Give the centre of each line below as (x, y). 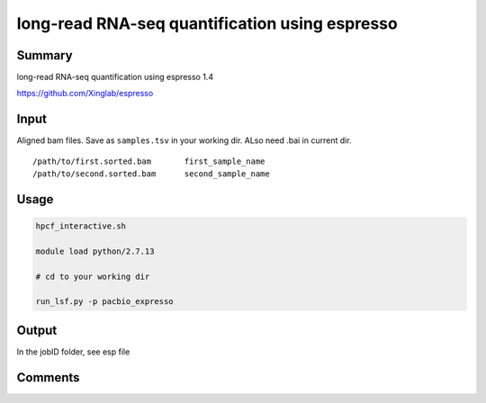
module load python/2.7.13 (95, 251)
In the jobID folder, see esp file (73, 352)
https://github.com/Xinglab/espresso (85, 94)
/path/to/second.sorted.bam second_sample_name (151, 174)
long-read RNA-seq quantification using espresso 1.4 (115, 77)
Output (37, 330)
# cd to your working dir (93, 276)
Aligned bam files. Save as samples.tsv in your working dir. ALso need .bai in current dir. (184, 140)
